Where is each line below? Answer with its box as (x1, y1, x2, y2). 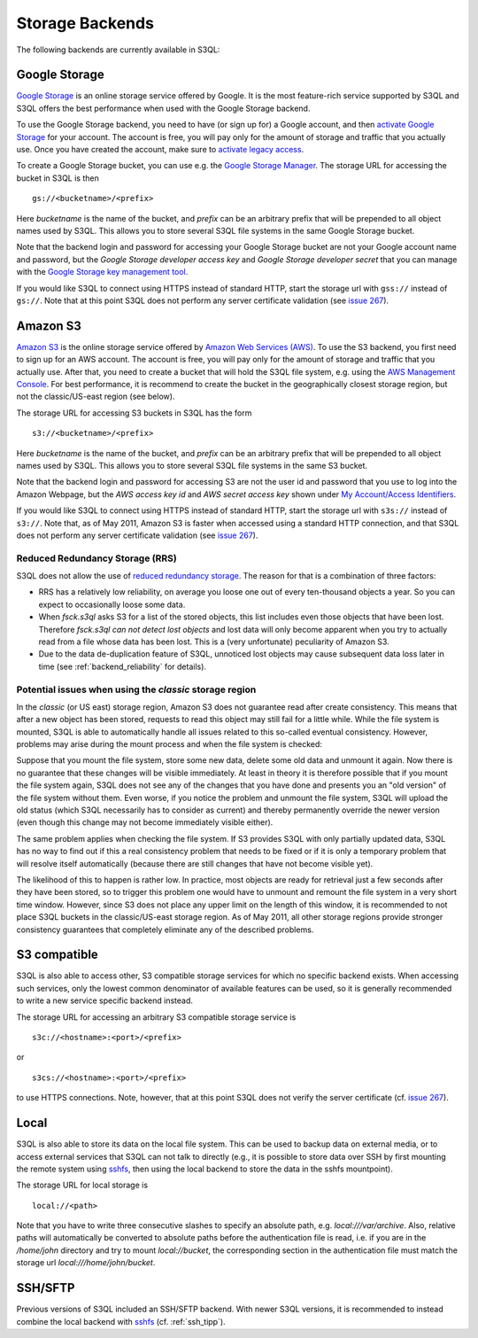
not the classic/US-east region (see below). (16, 391, 175, 402)
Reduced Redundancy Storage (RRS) (16, 552, 177, 564)
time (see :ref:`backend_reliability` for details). (38, 661, 207, 672)
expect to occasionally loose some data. (38, 599, 186, 610)
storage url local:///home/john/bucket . (16, 1257, 156, 1268)
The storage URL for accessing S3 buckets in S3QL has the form (16, 408, 252, 418)
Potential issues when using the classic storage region (16, 683, 257, 696)
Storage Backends (16, 13, 155, 33)
